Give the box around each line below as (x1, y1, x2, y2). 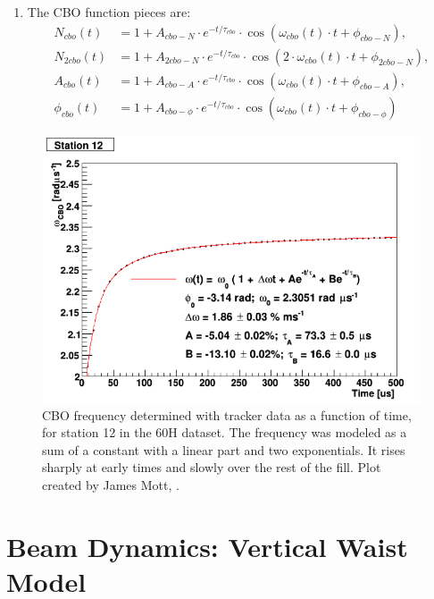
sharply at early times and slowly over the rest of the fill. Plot (42, 458, 381, 477)
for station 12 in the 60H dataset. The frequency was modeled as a (42, 423, 407, 442)
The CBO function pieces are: (27, 3, 191, 21)
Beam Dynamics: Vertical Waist (6, 527, 408, 564)
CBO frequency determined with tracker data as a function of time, (42, 405, 412, 424)
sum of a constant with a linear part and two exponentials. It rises (42, 440, 405, 459)
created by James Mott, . (42, 476, 179, 494)
